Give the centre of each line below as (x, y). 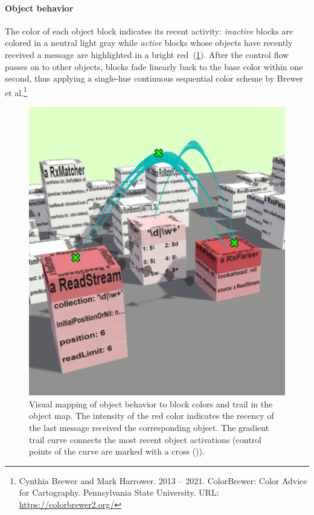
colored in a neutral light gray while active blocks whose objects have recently (149, 43)
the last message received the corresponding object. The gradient (149, 427)
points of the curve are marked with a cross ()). (117, 451)
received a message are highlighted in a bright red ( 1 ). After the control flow (147, 54)
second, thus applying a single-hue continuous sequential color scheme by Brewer (154, 78)
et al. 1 (16, 91)
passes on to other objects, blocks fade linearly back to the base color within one (154, 66)
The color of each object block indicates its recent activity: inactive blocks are (149, 31)
